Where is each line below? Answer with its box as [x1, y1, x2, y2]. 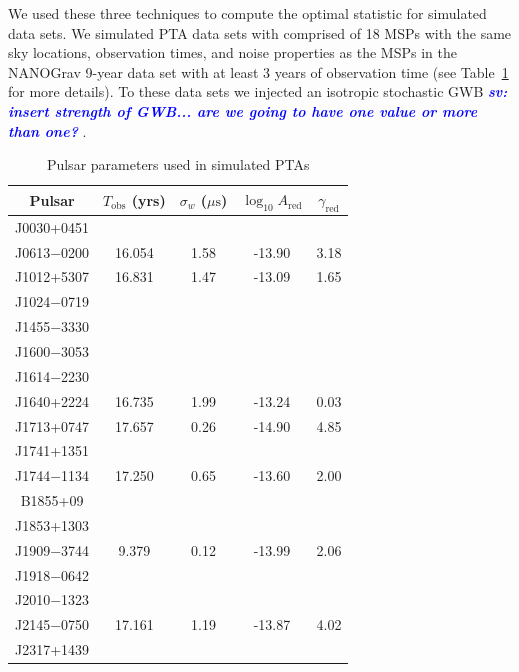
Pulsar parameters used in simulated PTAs [46, 154, 310, 175]
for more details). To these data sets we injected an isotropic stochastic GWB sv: [8, 81, 508, 102]
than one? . [8, 120, 87, 141]
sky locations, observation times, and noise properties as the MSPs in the [8, 42, 457, 63]
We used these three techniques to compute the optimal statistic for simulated [8, 3, 487, 23]
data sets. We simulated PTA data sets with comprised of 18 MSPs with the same [8, 22, 512, 43]
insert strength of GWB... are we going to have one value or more [8, 100, 478, 121]
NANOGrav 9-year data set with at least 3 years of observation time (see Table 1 [8, 61, 509, 82]
